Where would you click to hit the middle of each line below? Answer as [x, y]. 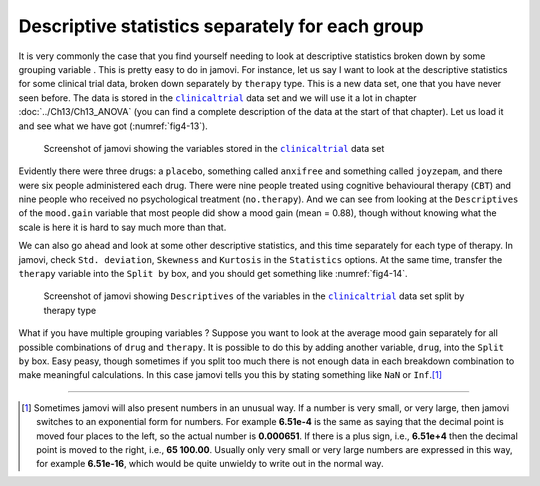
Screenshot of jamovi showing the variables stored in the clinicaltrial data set [214, 148]
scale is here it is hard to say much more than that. [122, 227]
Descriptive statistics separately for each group [221, 26]
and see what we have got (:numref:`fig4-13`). [113, 126]
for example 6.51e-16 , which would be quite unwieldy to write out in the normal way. [210, 464]
